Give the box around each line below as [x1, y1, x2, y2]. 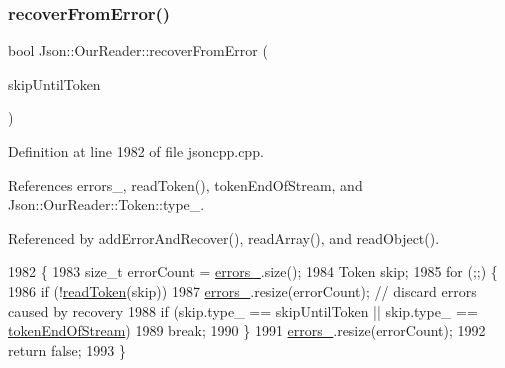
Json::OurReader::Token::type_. [8, 194, 205, 215]
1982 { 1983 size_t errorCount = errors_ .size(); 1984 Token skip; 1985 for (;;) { [8, 261, 498, 282]
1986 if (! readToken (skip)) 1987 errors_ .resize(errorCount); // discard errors [8, 280, 477, 301]
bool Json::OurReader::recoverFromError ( [8, 40, 268, 61]
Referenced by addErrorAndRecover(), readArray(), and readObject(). [8, 227, 440, 248]
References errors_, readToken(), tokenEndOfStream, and [8, 174, 363, 195]
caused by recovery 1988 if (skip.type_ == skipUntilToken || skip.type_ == [8, 300, 478, 321]
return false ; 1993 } [8, 339, 127, 360]
